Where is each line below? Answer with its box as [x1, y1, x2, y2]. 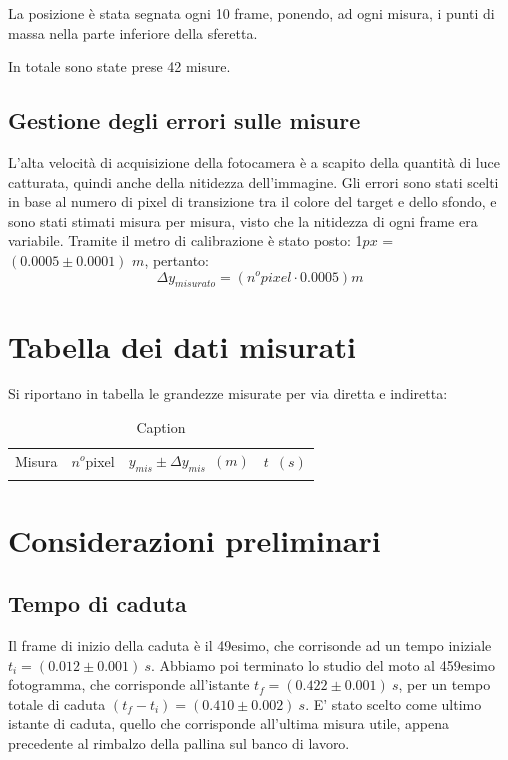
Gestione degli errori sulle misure [8, 105, 361, 136]
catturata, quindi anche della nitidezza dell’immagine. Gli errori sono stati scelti [8, 171, 499, 192]
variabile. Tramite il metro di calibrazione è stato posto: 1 [8, 230, 363, 251]
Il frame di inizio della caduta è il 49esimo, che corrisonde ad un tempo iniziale [8, 635, 492, 656]
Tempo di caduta [8, 588, 187, 619]
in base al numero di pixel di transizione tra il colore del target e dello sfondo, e [8, 191, 497, 212]
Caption [136, 417, 186, 438]
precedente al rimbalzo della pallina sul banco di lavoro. [8, 733, 350, 753]
